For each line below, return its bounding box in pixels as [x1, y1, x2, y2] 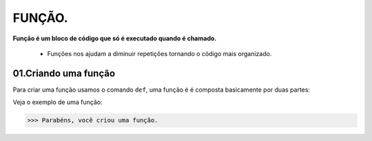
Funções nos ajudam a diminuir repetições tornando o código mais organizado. [47, 49, 272, 57]
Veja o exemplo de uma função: [12, 98, 103, 106]
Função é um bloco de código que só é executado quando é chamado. [12, 34, 217, 42]
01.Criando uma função [12, 67, 116, 79]
